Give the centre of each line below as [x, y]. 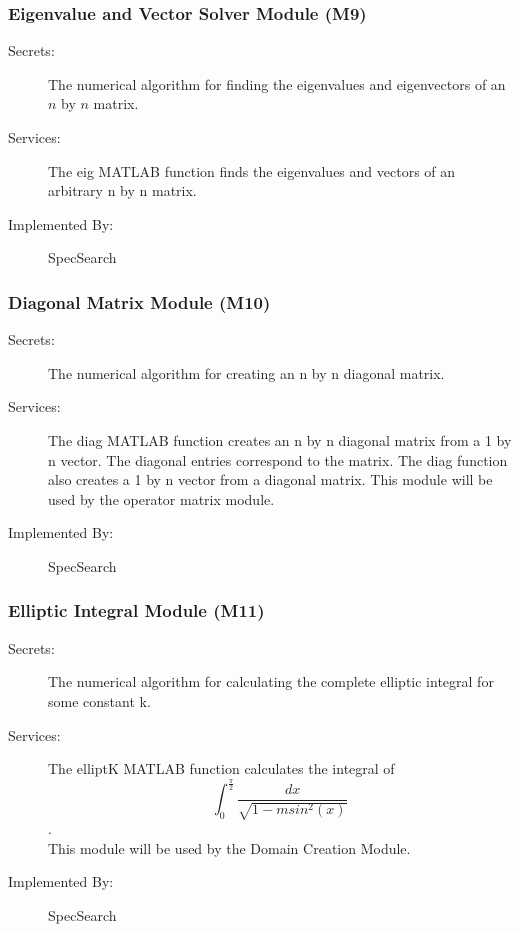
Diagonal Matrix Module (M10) [139, 301]
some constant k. [99, 700]
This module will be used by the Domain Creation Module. [229, 847]
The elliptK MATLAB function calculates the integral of [221, 768]
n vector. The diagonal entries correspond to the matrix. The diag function [278, 459]
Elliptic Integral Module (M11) [136, 610]
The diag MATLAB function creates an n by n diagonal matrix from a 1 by [280, 439]
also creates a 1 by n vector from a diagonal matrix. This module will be [270, 479]
